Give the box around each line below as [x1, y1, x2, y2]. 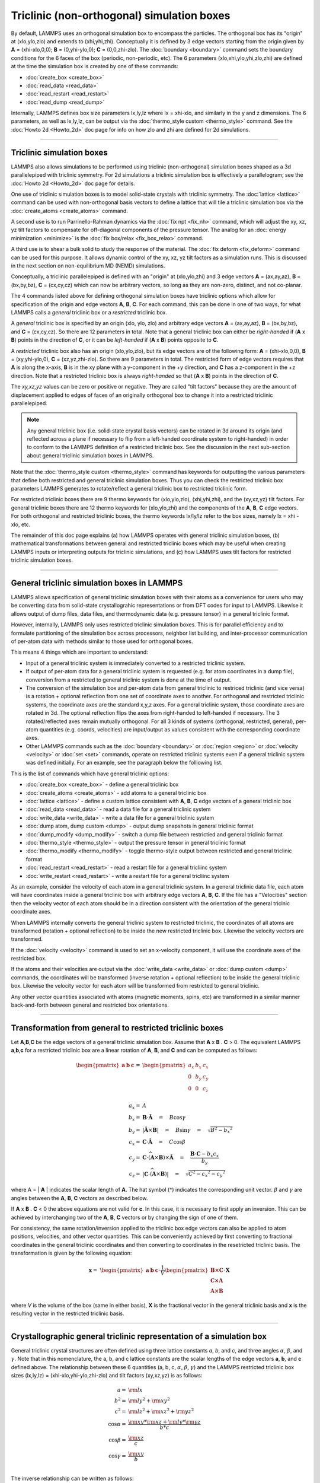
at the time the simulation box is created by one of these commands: [11, 63, 178, 70]
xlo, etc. [11, 521, 31, 528]
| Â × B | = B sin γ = [142, 1126, 201, 1133]
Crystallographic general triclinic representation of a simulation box [11, 1331, 267, 1341]
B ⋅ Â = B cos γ [142, 1114, 186, 1121]
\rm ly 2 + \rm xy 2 [128, 1396, 170, 1404]
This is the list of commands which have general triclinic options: [11, 770, 169, 777]
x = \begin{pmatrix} [88, 1266, 144, 1274]
